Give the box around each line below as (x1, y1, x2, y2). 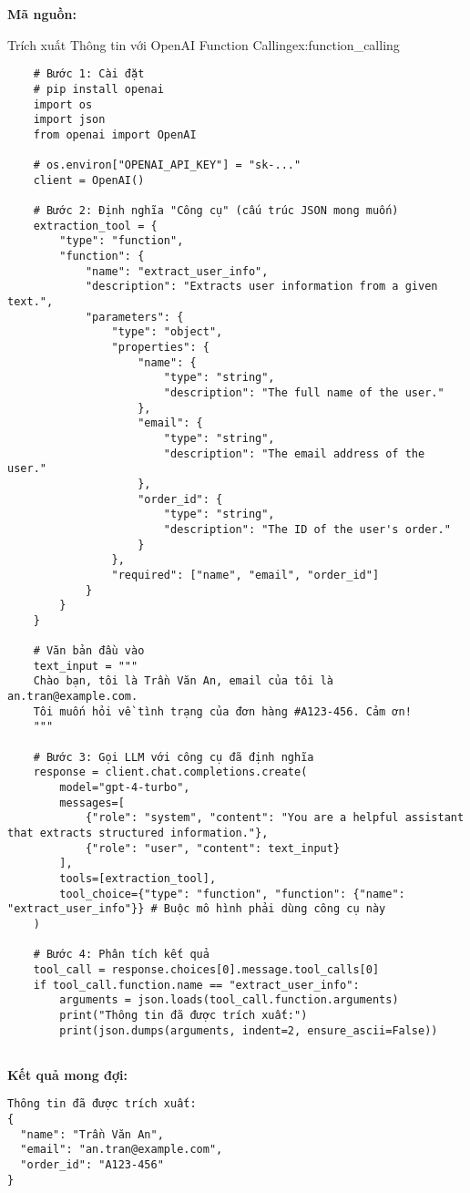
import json (33, 113, 106, 127)
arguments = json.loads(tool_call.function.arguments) (59, 993, 399, 1007)
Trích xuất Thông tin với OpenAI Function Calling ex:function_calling (7, 35, 400, 54)
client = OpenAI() (33, 173, 145, 187)
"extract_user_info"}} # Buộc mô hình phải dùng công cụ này (7, 902, 386, 916)
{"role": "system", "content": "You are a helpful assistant (85, 811, 465, 825)
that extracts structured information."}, (7, 827, 269, 839)
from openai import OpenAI (33, 128, 197, 141)
